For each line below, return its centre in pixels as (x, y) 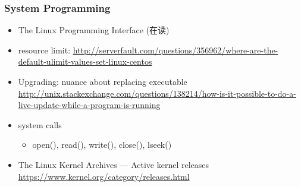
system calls (40, 124)
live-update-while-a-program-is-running (89, 105)
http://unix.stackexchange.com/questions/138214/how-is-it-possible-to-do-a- (157, 93)
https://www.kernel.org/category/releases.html (104, 176)
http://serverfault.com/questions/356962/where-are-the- (175, 50)
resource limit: (44, 50)
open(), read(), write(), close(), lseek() (102, 145)
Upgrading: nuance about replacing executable (103, 81)
